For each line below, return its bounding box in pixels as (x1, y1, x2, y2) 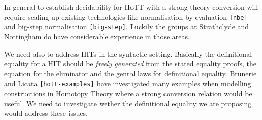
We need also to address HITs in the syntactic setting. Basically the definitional (4, 48, 252, 59)
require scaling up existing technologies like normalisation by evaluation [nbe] (4, 11, 248, 22)
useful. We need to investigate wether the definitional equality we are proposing (4, 98, 252, 108)
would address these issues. (4, 108, 88, 118)
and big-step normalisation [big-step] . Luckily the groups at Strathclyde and (4, 21, 249, 32)
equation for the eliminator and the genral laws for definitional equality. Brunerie (4, 68, 257, 78)
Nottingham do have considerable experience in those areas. (4, 31, 190, 42)
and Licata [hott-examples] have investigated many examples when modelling (4, 78, 251, 89)
